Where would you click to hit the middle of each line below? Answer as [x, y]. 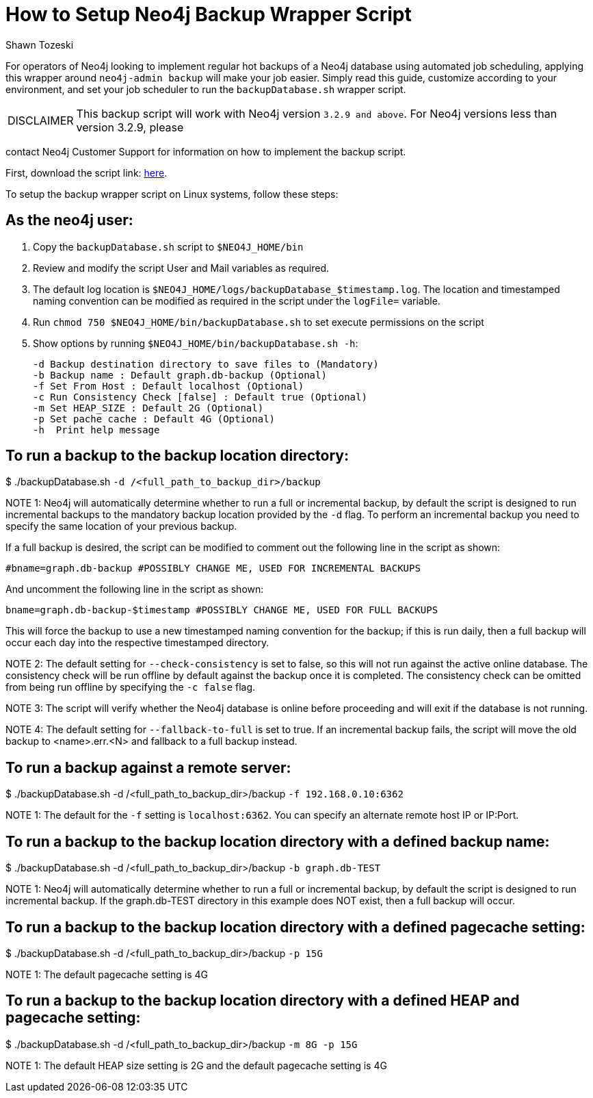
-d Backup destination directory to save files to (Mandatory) [206, 364]
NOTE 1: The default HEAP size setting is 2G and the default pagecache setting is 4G [196, 1065]
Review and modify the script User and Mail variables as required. [181, 268]
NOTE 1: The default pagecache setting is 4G [107, 974]
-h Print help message [96, 430]
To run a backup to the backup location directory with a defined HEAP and [263, 1001]
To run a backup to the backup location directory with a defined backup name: [278, 841]
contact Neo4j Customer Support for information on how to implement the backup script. [206, 151]
